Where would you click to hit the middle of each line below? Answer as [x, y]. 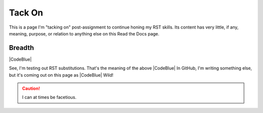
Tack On [26, 13]
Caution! [31, 89]
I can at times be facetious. [49, 97]
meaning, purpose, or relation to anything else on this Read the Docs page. [84, 33]
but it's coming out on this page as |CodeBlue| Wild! [61, 75]
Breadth [21, 48]
